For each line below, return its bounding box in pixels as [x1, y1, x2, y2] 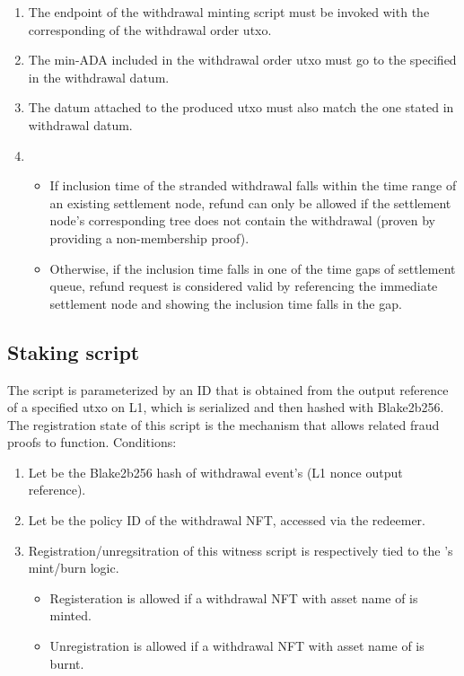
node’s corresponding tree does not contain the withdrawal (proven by [49, 211, 435, 230]
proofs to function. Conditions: [7, 433, 177, 452]
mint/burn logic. [28, 558, 119, 577]
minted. [49, 606, 92, 625]
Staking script [7, 338, 140, 365]
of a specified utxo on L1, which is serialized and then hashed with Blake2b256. [7, 398, 444, 417]
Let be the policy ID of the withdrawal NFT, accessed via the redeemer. [28, 511, 425, 530]
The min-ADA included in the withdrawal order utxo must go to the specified [28, 50, 457, 69]
